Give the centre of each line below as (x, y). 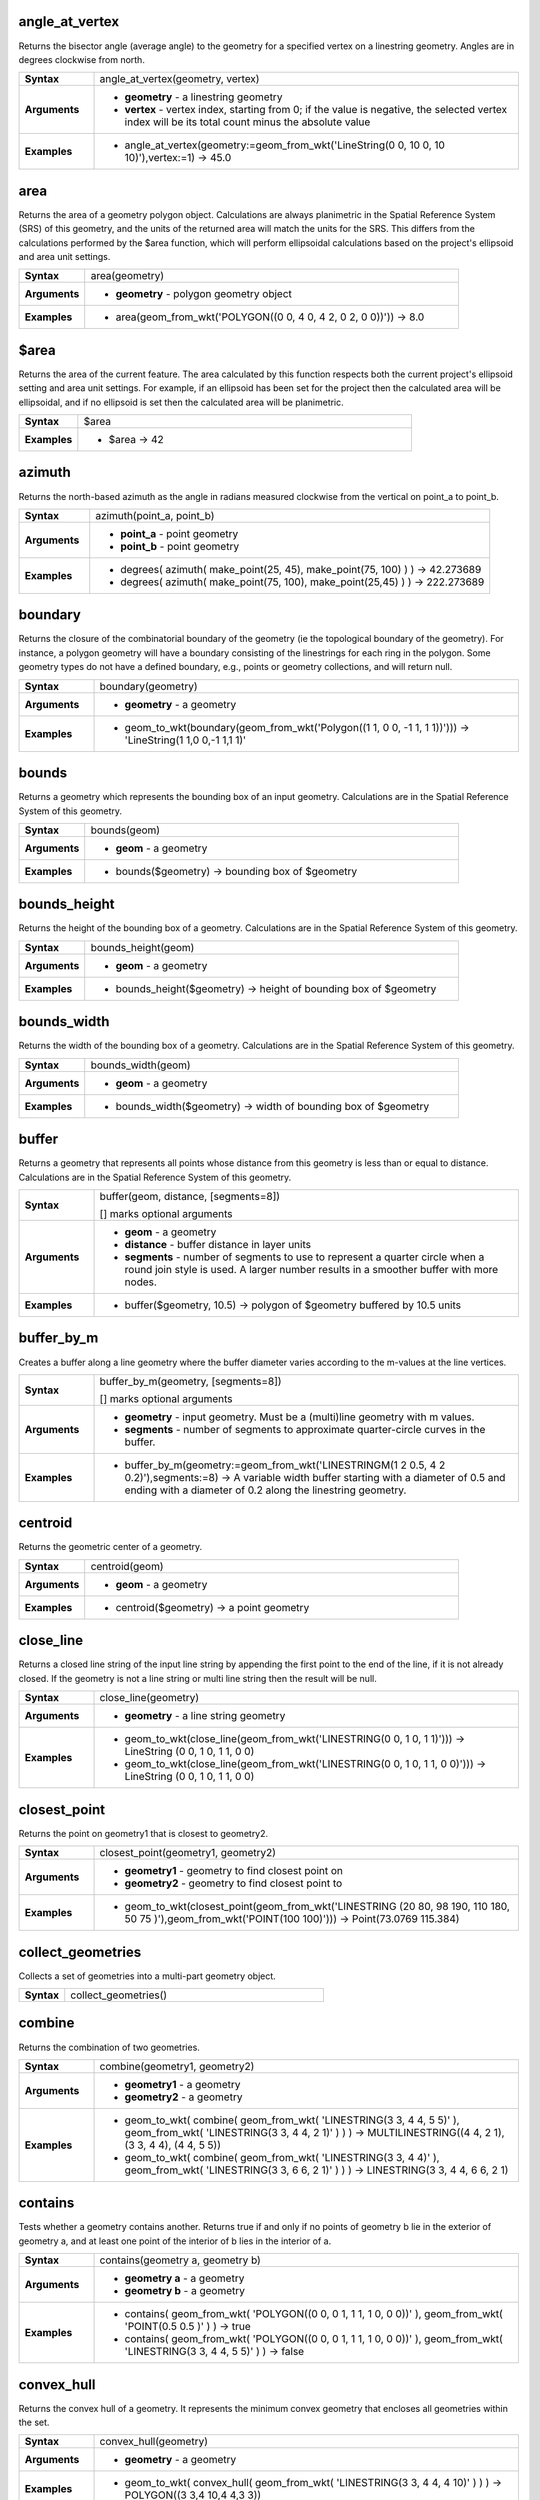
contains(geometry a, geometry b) (180, 2260)
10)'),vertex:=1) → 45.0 (178, 158)
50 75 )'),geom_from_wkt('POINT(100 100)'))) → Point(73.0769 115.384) (292, 1919)
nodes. (140, 1282)
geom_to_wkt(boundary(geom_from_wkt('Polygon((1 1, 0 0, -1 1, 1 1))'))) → (297, 727)
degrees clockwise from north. (81, 59)
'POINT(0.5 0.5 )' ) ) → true (188, 2327)
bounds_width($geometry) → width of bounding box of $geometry (272, 1106)
